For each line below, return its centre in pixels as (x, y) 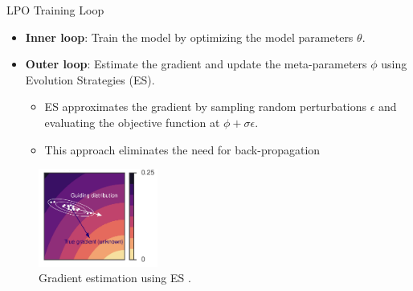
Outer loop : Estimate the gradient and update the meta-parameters (196, 64)
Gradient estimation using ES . (115, 278)
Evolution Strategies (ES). (90, 79)
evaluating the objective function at (132, 122)
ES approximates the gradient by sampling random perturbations (206, 107)
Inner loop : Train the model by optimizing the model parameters (189, 37)
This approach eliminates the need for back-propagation (182, 149)
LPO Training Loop (55, 10)
